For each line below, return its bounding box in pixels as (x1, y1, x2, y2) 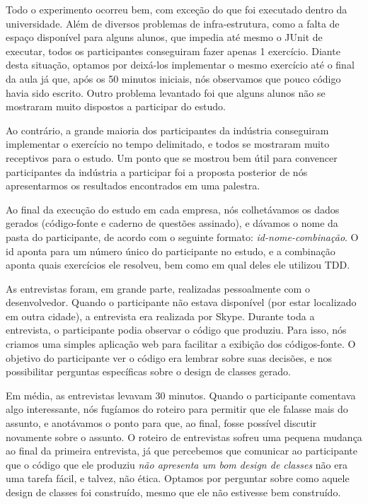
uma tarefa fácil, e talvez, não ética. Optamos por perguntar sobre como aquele (6, 471, 350, 486)
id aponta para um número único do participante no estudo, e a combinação (6, 243, 335, 258)
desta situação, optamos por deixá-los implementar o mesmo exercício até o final (6, 57, 355, 72)
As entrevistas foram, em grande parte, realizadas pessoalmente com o (6, 281, 310, 295)
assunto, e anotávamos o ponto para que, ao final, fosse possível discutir (6, 416, 317, 430)
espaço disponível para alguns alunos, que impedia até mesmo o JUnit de (6, 30, 323, 45)
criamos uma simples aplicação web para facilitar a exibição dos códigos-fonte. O (6, 336, 356, 351)
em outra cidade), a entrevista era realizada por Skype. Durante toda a (6, 308, 315, 323)
